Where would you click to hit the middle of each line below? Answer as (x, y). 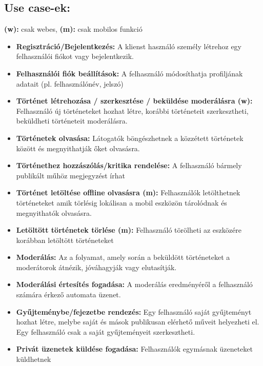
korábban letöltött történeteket (65, 240)
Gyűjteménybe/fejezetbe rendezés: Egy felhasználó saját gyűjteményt (134, 311)
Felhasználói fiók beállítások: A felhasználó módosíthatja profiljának (129, 73)
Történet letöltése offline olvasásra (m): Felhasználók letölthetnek (128, 192)
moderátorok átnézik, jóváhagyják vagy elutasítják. (96, 267)
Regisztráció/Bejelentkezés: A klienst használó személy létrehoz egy (129, 46)
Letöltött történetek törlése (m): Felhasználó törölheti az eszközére (129, 230)
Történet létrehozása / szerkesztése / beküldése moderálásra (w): (134, 101)
